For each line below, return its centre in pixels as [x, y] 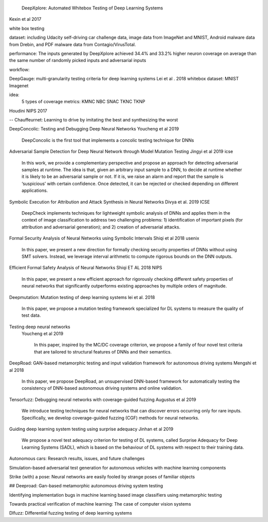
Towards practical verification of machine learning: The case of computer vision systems [100, 504]
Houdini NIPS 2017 [28, 111]
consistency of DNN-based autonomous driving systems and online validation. [102, 388]
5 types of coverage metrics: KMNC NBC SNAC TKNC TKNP [83, 102]
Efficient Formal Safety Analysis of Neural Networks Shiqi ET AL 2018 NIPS [86, 268]
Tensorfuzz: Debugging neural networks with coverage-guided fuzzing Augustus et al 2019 [102, 400]
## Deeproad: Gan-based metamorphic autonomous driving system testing [86, 486]
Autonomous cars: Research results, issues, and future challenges [77, 459]
